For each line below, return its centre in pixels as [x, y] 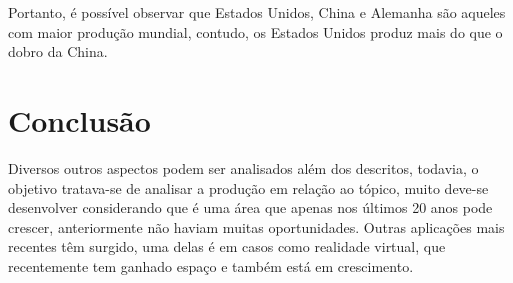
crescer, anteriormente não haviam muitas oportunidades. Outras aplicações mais [256, 226]
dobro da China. [58, 51]
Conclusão [79, 119]
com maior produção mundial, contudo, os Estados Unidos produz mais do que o [255, 31]
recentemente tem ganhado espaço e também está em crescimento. [211, 265]
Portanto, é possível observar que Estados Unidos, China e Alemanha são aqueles [257, 12]
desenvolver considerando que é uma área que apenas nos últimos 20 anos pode [250, 207]
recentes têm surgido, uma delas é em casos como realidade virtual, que [227, 246]
